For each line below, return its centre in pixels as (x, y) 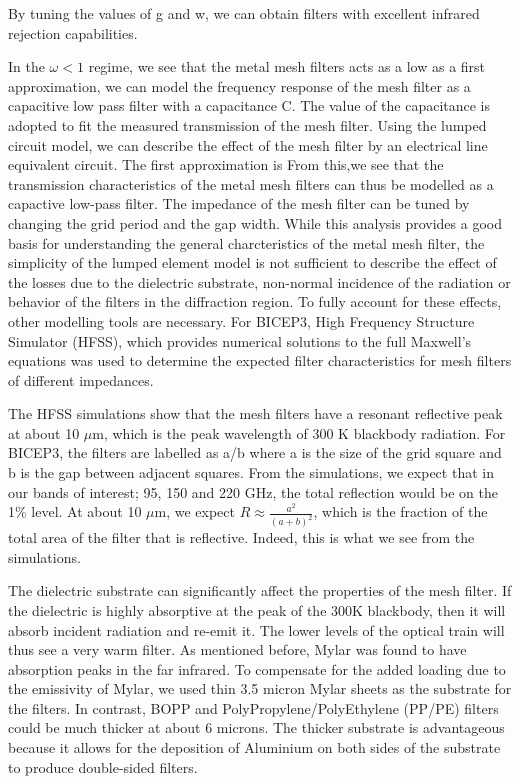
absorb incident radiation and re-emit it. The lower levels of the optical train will (256, 629)
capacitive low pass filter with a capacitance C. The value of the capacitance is (249, 105)
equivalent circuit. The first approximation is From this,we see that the (226, 164)
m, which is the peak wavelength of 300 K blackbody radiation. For (299, 432)
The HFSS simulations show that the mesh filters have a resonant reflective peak (255, 413)
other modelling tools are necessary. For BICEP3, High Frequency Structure (241, 320)
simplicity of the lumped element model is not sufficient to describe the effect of (252, 262)
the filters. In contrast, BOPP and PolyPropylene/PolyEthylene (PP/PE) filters (253, 707)
